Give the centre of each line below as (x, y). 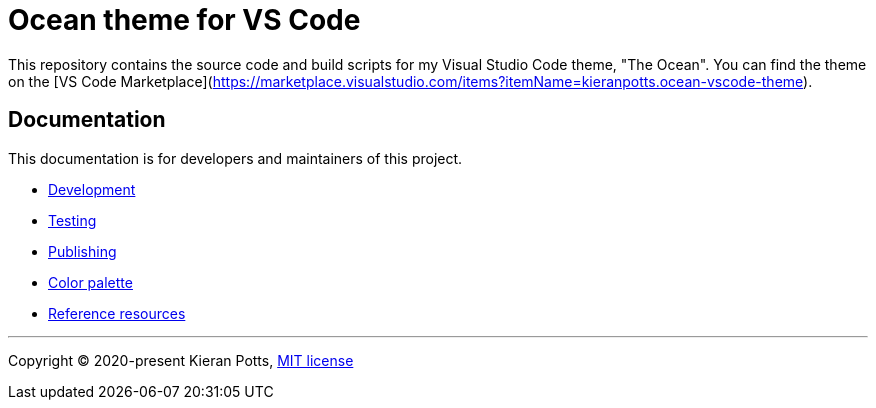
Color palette (90, 282)
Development (92, 189)
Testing (72, 220)
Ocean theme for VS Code (184, 20)
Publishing (82, 251)
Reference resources (117, 313)
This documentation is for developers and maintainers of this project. (235, 158)
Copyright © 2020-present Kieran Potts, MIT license (181, 360)
